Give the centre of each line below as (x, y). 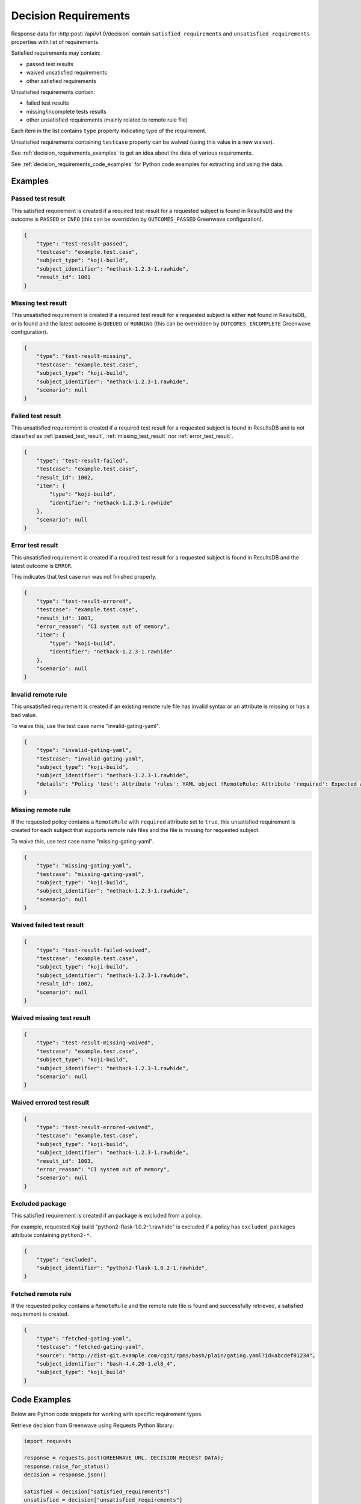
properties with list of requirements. (55, 42)
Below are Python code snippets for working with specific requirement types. (107, 1414)
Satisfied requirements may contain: (56, 53)
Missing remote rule (41, 810)
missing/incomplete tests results (66, 111)
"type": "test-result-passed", (82, 243)
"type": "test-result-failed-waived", (94, 950)
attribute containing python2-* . (51, 1235)
